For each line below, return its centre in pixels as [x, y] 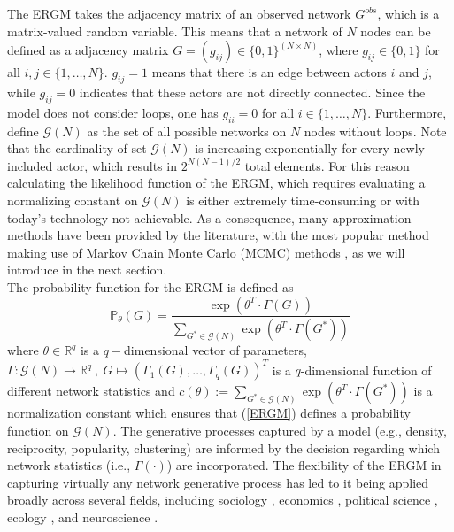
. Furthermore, [407, 112]
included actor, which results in [92, 165]
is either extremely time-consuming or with [303, 200]
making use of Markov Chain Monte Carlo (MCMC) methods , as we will [206, 252]
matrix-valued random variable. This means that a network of [175, 31]
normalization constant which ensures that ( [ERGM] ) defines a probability [209, 413]
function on [38, 431]
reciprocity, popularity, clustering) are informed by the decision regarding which [223, 447]
